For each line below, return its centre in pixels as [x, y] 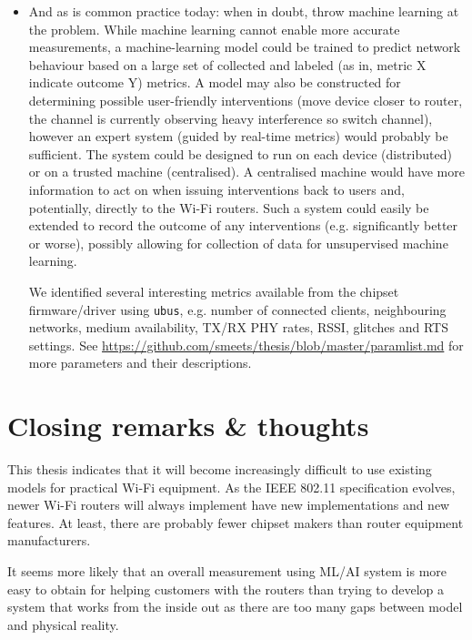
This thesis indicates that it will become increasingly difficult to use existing [220, 469]
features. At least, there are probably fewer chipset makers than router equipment [236, 522]
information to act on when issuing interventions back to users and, [216, 189]
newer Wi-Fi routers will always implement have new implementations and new [229, 505]
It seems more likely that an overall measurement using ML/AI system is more [227, 571]
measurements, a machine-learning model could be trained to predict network [245, 47]
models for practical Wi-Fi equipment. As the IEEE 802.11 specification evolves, [231, 487]
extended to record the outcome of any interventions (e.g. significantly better [243, 225]
